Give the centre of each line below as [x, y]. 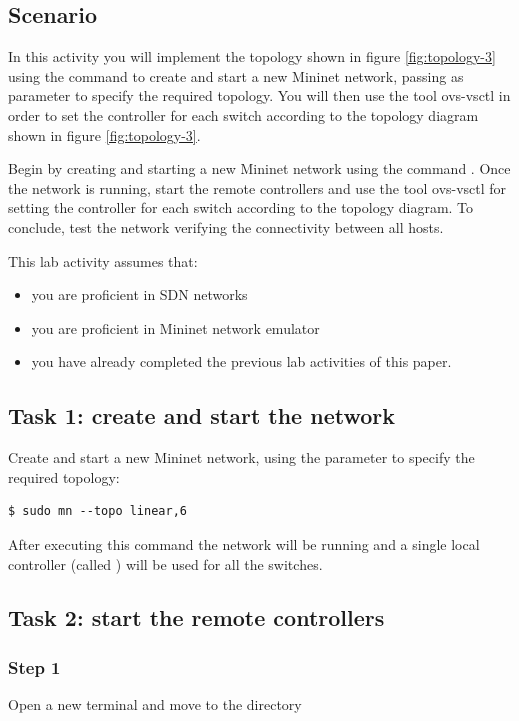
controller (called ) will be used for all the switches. [165, 563]
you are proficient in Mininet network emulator [175, 327]
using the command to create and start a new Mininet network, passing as [236, 75]
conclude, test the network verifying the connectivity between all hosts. [226, 226]
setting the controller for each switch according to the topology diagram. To [241, 207]
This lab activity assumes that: [103, 260]
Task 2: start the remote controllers [196, 617]
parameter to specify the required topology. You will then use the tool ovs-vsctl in [259, 95]
